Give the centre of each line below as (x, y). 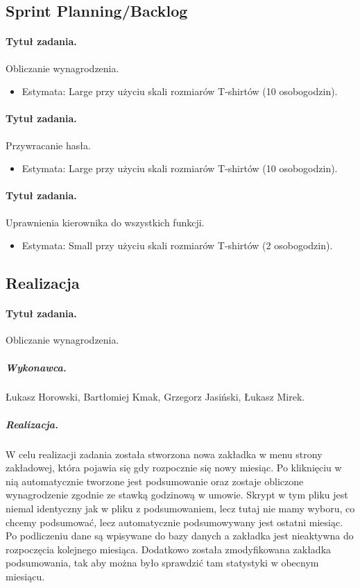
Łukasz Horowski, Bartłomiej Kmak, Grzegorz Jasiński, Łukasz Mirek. (155, 397)
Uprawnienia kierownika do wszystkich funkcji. (105, 222)
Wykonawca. (36, 367)
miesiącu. (25, 576)
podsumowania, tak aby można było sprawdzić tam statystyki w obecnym (162, 563)
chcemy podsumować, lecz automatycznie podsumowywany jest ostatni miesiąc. (174, 522)
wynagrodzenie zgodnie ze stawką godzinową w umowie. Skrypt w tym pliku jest (177, 495)
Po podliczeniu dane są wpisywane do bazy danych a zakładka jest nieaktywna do (180, 536)
